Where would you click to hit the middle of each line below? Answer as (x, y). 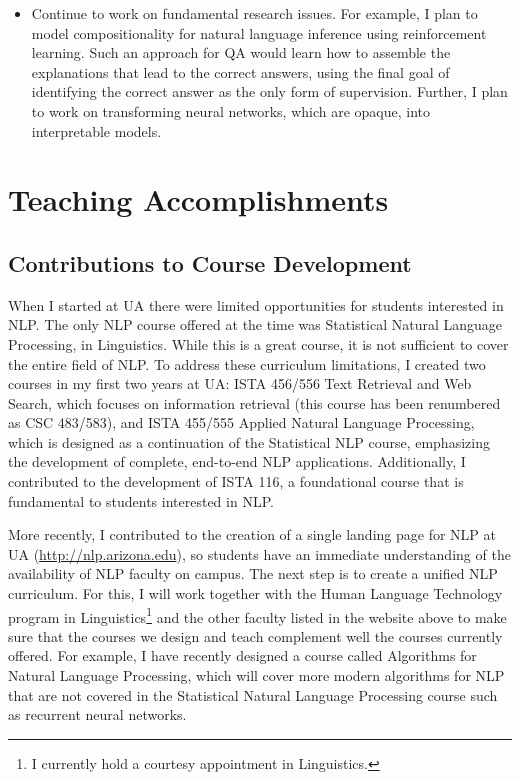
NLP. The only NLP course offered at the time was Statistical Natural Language (255, 324)
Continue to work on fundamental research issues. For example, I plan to (254, 13)
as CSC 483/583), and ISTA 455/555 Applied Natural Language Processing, (241, 422)
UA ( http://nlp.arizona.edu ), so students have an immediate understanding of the (259, 553)
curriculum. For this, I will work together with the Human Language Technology (255, 593)
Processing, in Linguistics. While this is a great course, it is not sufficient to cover (258, 343)
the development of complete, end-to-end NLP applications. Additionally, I (237, 461)
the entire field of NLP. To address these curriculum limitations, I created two (247, 363)
